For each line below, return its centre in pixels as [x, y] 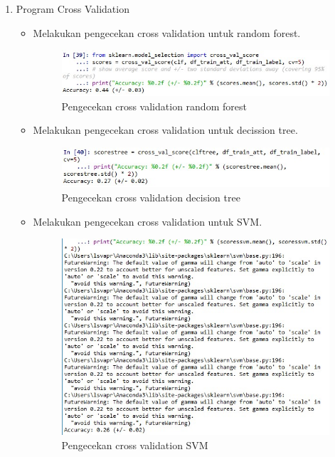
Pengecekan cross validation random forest [154, 106]
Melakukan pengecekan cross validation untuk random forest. [167, 32]
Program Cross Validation [73, 9]
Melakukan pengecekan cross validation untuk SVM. [148, 221]
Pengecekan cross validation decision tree [151, 198]
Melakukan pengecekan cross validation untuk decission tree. [165, 130]
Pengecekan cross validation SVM [135, 445]
